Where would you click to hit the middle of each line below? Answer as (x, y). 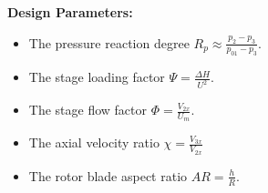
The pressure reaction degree (109, 42)
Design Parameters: (70, 12)
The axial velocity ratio (94, 142)
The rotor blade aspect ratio (108, 175)
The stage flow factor (88, 110)
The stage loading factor (97, 77)
